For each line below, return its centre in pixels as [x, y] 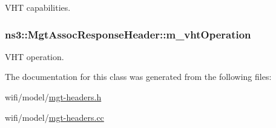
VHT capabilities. [38, 7]
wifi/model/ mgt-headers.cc [54, 117]
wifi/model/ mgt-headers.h [53, 97]
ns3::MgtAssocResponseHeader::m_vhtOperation [128, 34]
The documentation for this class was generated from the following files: [138, 77]
